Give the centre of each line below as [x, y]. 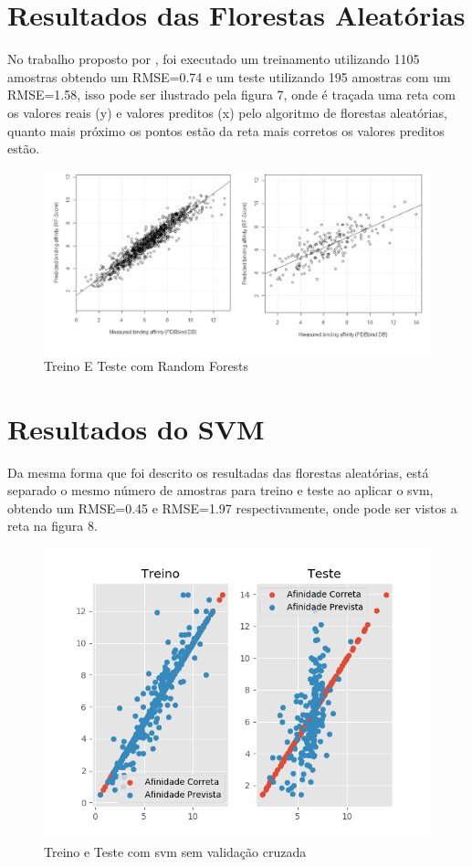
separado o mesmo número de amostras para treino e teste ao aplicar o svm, [220, 490]
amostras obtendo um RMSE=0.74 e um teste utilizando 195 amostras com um [229, 76]
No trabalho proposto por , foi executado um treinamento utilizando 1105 [214, 59]
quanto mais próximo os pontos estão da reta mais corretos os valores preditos [226, 130]
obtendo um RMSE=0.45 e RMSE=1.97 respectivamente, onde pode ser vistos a [232, 508]
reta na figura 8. [52, 526]
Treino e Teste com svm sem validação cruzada [175, 851]
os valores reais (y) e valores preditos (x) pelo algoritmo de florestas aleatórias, [227, 112]
